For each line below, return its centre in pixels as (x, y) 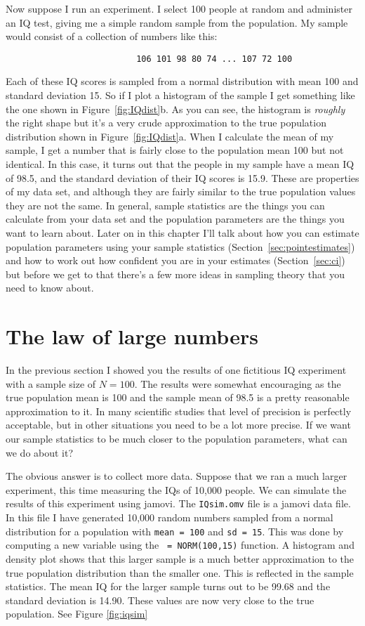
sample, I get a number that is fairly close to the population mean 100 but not (175, 150)
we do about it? (40, 452)
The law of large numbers (132, 336)
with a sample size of (51, 383)
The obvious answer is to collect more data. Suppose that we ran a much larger (177, 476)
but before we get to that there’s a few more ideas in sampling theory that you (175, 274)
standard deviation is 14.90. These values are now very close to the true (160, 600)
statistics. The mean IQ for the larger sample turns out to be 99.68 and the (168, 586)
